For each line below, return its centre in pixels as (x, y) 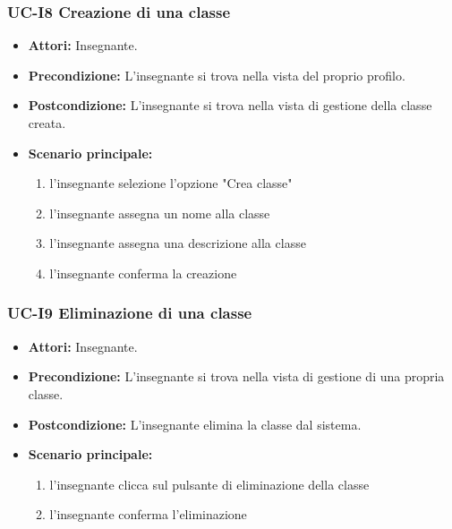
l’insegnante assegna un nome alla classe (160, 213)
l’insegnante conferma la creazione (143, 273)
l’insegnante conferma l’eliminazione (148, 514)
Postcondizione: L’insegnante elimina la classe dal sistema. (195, 424)
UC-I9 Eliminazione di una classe (130, 313)
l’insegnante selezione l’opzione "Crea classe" (171, 183)
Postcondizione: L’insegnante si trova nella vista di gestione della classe (230, 105)
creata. (47, 123)
